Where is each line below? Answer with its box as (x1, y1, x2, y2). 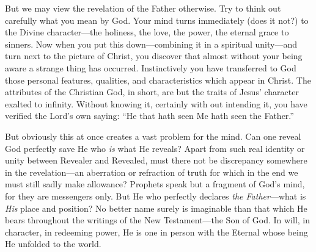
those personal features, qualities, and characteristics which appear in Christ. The (5, 73, 311, 86)
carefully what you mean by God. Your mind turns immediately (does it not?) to (5, 13, 309, 26)
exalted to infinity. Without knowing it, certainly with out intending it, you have (5, 97, 307, 110)
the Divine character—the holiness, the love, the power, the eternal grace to (5, 26, 289, 38)
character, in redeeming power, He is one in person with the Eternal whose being (5, 225, 308, 238)
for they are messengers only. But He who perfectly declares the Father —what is (5, 189, 306, 202)
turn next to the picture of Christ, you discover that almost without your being (5, 49, 303, 62)
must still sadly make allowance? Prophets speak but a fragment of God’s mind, (5, 178, 305, 190)
